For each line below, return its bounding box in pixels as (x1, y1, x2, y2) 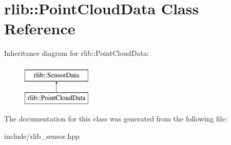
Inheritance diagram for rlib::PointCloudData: (4, 48, 149, 58)
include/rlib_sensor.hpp (4, 130, 80, 141)
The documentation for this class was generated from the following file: (4, 113, 227, 124)
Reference (4, 18, 75, 39)
